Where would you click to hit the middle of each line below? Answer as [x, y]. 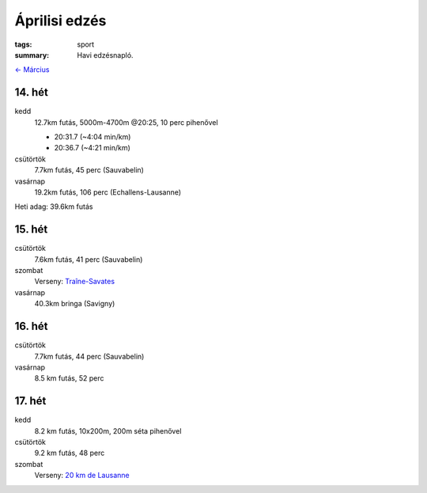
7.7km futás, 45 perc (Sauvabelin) [89, 170]
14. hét [32, 92]
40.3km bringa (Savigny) [75, 304]
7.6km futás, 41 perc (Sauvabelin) [89, 259]
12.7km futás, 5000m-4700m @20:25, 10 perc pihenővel [126, 122]
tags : [23, 44]
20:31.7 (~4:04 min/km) [93, 137]
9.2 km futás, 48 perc [70, 453]
